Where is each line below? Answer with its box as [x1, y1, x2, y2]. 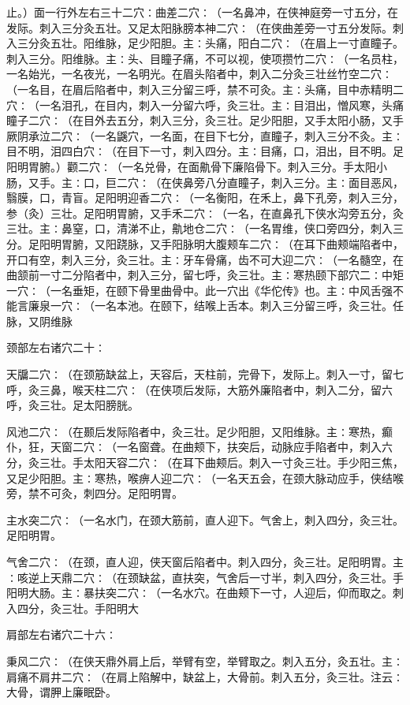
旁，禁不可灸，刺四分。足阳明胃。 [6, 485, 183, 502]
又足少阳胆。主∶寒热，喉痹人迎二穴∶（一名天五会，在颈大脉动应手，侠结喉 [6, 469, 404, 486]
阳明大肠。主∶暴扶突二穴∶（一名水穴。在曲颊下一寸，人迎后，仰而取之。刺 [6, 584, 404, 601]
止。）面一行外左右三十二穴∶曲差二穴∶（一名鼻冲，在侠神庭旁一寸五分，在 [6, 4, 398, 20]
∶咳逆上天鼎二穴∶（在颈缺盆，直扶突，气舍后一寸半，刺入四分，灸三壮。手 [6, 569, 404, 585]
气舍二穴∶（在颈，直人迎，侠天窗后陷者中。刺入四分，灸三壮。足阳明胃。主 [6, 554, 404, 569]
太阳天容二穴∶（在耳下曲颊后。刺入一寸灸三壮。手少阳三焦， [83, 454, 404, 471]
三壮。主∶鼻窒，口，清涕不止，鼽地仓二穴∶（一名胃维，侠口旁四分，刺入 [6, 220, 393, 237]
